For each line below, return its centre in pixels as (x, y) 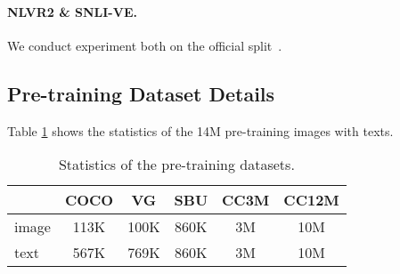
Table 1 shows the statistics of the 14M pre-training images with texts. (200, 130)
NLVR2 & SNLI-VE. (72, 11)
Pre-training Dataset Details (141, 93)
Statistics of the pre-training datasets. (176, 165)
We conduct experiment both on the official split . (145, 45)
